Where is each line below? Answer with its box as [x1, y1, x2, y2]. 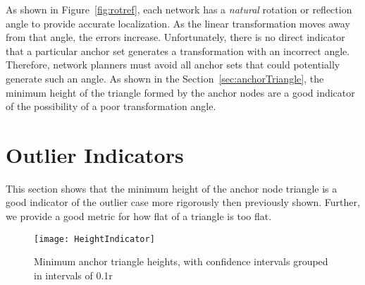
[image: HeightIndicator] [34, 234, 155, 244]
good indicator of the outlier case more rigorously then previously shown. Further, [6, 195, 360, 210]
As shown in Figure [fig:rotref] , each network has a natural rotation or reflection [6, 2, 352, 16]
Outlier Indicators [6, 140, 184, 169]
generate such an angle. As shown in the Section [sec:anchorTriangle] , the [6, 71, 324, 85]
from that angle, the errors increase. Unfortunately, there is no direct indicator [6, 30, 345, 44]
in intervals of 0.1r [34, 267, 113, 282]
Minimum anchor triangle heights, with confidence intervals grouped [34, 254, 328, 269]
